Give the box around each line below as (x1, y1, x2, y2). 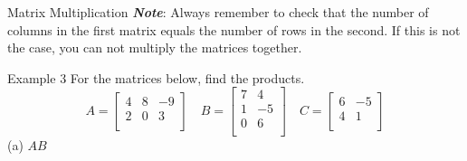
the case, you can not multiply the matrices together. (7, 38, 302, 57)
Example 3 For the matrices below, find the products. (7, 68, 305, 87)
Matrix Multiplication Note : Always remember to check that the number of (7, 3, 429, 21)
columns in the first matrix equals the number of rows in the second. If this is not (7, 20, 461, 39)
